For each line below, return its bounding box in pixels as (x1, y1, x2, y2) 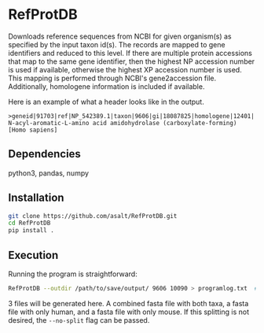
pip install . (8, 227, 55, 235)
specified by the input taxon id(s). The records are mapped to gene (8, 39, 225, 49)
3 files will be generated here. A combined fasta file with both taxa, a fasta (8, 298, 249, 308)
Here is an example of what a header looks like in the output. (8, 97, 204, 106)
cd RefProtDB (8, 219, 51, 228)
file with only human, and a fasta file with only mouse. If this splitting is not (8, 307, 250, 316)
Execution (8, 248, 59, 261)
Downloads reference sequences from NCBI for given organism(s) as (8, 31, 232, 41)
